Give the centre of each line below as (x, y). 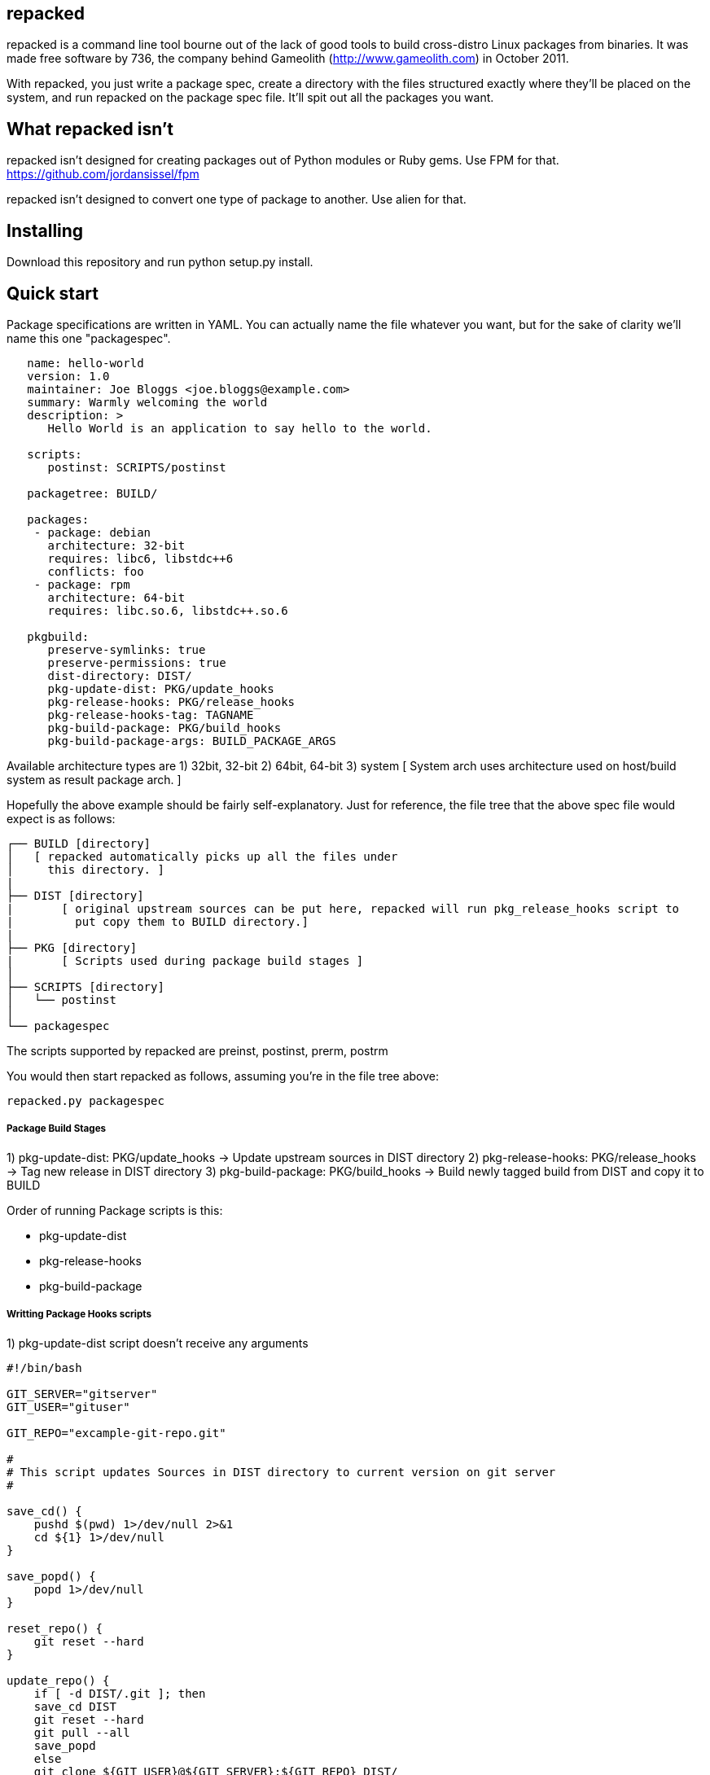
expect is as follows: (61, 818)
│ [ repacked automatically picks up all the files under (202, 856)
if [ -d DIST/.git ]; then (120, 1693)
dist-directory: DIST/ (120, 675)
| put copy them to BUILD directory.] (158, 921)
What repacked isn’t (90, 129)
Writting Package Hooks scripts (79, 1315)
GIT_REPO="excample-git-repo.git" (116, 1433)
